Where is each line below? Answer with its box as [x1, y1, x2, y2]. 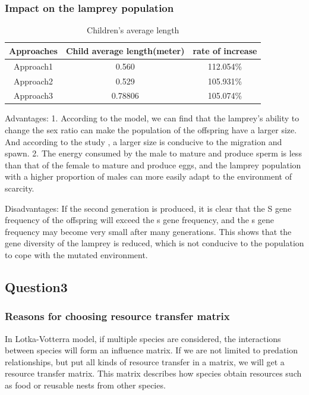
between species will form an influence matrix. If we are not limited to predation [5, 344, 298, 356]
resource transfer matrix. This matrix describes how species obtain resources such [5, 367, 302, 380]
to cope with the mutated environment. [5, 248, 148, 261]
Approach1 [13, 59, 53, 72]
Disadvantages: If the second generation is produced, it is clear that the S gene [5, 202, 292, 214]
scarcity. [5, 182, 34, 194]
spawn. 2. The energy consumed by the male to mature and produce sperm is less [5, 147, 302, 159]
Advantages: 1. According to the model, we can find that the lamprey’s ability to [5, 112, 299, 124]
